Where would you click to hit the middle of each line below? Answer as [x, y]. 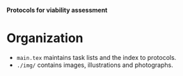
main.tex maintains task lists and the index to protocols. [96, 57]
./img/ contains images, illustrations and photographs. [95, 65]
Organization [45, 38]
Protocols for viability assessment [57, 10]
